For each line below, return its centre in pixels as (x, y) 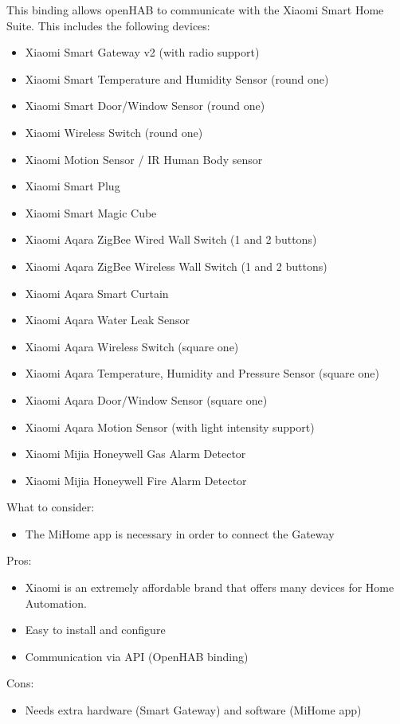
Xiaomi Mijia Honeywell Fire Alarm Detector (136, 480)
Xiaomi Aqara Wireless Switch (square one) (132, 346)
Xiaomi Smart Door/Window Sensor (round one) (145, 106)
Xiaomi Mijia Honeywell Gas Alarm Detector (135, 454)
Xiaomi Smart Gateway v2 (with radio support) (142, 52)
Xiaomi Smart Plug (73, 186)
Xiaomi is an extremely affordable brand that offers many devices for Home (210, 587)
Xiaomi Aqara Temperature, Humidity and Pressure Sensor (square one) (202, 373)
